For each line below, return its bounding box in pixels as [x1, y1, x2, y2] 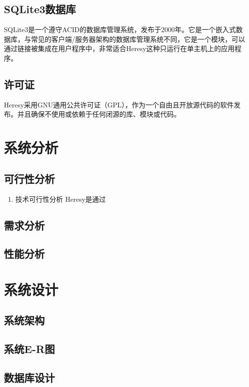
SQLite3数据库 [4, 1, 76, 17]
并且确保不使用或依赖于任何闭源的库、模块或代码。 [17, 109, 181, 119]
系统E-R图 [4, 341, 55, 356]
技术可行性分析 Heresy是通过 [15, 193, 106, 204]
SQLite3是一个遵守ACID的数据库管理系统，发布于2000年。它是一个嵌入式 [4, 24, 236, 35]
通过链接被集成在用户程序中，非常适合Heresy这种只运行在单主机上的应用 [4, 43, 235, 53]
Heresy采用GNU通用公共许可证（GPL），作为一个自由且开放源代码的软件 [4, 99, 234, 109]
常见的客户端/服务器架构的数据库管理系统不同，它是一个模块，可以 [31, 34, 245, 44]
